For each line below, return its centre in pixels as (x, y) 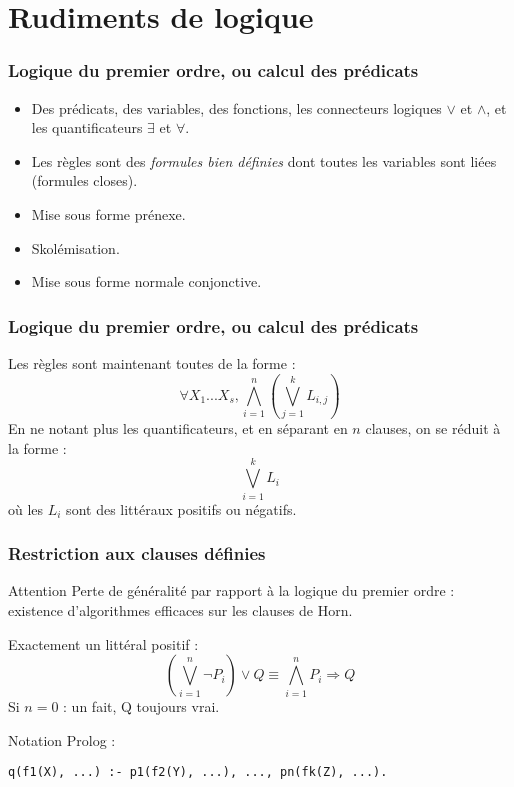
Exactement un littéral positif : (103, 643)
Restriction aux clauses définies (137, 553)
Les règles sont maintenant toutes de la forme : (152, 362)
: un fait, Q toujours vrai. (141, 706)
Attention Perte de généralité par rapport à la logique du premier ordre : (231, 590)
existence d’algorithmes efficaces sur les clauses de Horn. (180, 610)
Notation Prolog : (62, 739)
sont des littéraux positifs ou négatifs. (181, 508)
